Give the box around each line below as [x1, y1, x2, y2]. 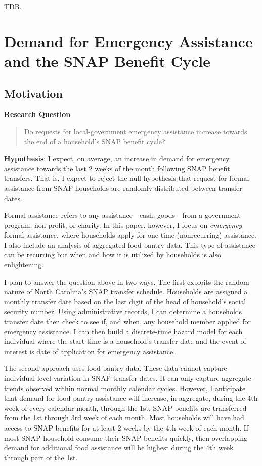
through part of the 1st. [4, 452, 78, 462]
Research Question [4, 109, 71, 120]
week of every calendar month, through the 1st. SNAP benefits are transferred [4, 402, 247, 413]
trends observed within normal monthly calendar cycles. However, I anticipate [4, 382, 246, 393]
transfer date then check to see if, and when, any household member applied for [4, 316, 251, 327]
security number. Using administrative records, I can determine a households [4, 306, 242, 317]
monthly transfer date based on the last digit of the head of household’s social [4, 296, 246, 306]
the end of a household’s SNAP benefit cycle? [24, 136, 165, 146]
